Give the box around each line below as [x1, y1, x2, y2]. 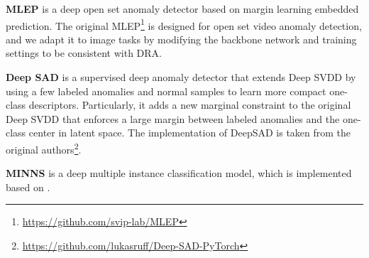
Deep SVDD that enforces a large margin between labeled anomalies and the [6, 111, 340, 126]
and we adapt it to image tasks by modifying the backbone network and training [6, 31, 357, 46]
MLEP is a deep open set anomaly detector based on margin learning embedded [6, 1, 359, 16]
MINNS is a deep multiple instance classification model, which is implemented [6, 166, 352, 181]
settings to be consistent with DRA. [6, 45, 163, 60]
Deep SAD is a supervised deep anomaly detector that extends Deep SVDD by [6, 70, 356, 85]
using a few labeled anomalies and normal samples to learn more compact [6, 83, 326, 98]
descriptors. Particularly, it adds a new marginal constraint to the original [28, 97, 351, 112]
